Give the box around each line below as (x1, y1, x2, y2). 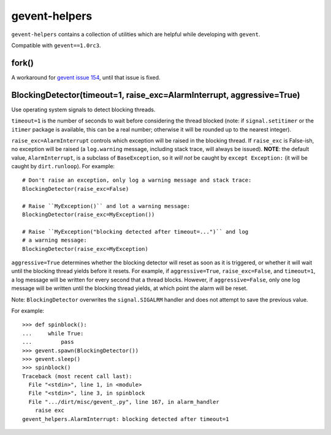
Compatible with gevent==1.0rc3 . (11, 42, 101, 49)
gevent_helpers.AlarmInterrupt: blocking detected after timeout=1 (22, 415, 229, 422)
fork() (11, 58, 34, 68)
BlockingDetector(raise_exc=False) (22, 185, 129, 192)
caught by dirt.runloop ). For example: (11, 163, 115, 170)
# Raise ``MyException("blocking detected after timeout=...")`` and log (22, 228, 249, 235)
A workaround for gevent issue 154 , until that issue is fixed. (11, 73, 161, 81)
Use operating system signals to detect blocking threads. (11, 106, 156, 113)
